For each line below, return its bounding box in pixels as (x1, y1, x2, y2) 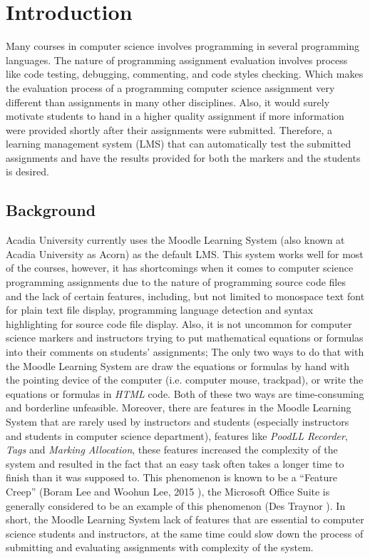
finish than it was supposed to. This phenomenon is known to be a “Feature (6, 470, 338, 485)
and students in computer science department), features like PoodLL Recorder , (6, 428, 348, 443)
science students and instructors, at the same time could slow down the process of (6, 525, 364, 540)
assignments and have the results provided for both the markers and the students (6, 150, 361, 165)
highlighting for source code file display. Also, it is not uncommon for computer (6, 316, 352, 331)
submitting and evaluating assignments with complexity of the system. (6, 540, 314, 555)
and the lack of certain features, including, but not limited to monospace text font (6, 288, 365, 303)
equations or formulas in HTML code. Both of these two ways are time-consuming (6, 386, 364, 401)
